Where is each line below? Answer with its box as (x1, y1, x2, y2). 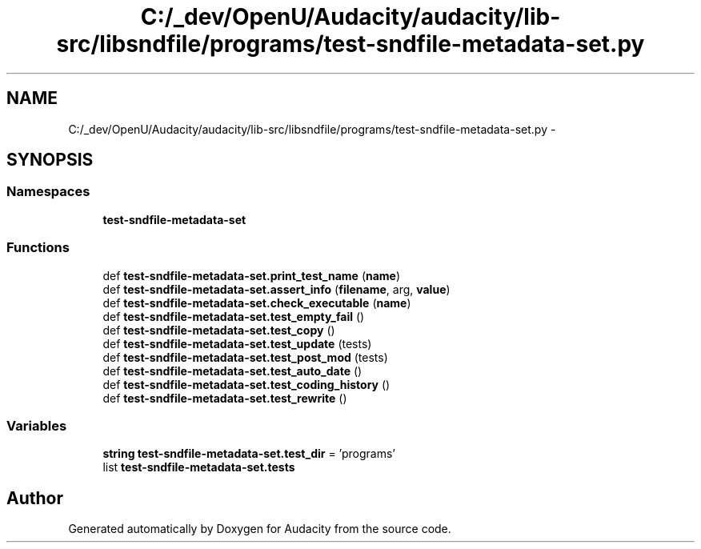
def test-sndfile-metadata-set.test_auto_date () (102, 363, 363, 378)
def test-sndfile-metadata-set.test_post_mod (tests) (102, 350, 388, 364)
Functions (6, 239, 70, 256)
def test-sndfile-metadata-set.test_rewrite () (102, 391, 347, 405)
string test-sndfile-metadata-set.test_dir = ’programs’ (102, 447, 396, 461)
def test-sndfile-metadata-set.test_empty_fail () (102, 309, 365, 323)
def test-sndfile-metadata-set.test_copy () (102, 323, 335, 337)
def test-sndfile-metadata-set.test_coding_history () (102, 377, 391, 391)
